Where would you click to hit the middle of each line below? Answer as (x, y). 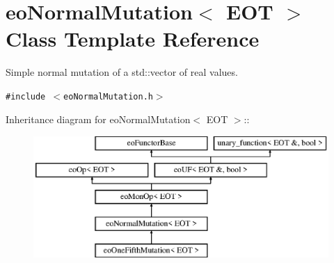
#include (26, 96)
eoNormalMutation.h (108, 96)
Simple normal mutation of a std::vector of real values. (122, 72)
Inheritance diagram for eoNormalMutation (98, 119)
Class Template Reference (133, 39)
